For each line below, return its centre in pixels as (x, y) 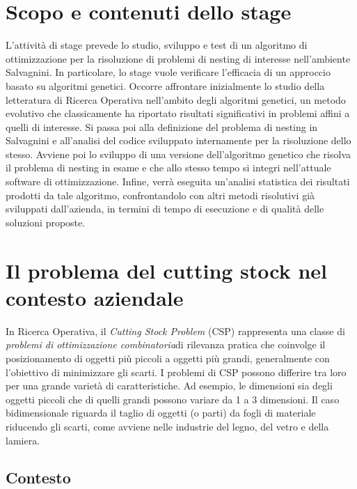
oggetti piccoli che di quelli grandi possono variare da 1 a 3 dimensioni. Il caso (173, 399)
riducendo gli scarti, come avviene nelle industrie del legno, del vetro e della (167, 426)
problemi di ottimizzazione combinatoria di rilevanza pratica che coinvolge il (166, 344)
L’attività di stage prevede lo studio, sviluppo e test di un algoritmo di (157, 45)
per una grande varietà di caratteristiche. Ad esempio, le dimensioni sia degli (169, 386)
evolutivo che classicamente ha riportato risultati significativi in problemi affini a (178, 113)
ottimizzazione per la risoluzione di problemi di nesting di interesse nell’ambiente (178, 58)
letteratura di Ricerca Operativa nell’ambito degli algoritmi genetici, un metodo (176, 99)
